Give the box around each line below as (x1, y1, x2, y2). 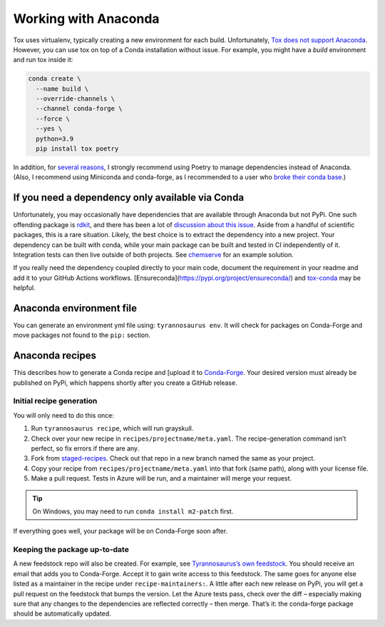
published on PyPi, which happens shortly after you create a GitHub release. (13, 378, 238, 387)
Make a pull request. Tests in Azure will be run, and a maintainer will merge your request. (31, 474, 292, 483)
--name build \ (36, 84, 89, 93)
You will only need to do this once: (13, 411, 114, 419)
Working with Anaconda (13, 11, 160, 26)
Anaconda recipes (13, 350, 96, 362)
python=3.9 (36, 134, 74, 143)
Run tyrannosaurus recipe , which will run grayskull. (31, 424, 194, 433)
